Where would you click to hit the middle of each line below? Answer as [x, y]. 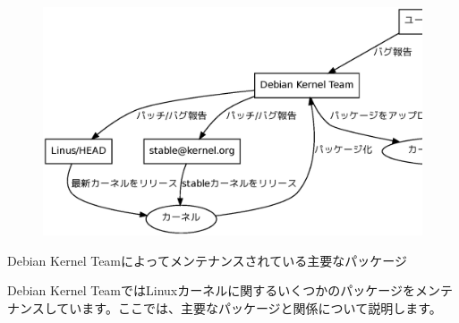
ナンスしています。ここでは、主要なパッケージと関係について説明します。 [225, 307]
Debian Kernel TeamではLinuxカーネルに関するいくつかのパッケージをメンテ [230, 290]
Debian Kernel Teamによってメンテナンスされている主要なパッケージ [207, 260]
